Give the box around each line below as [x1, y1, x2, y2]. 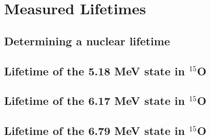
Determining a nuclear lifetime [4, 33, 170, 48]
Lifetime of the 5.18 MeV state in [4, 63, 185, 78]
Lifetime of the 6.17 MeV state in [4, 93, 185, 108]
